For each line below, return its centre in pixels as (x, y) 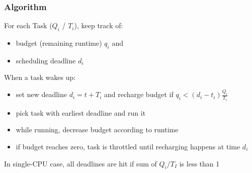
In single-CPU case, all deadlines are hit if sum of (80, 163)
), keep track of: (99, 25)
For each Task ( (28, 25)
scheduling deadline (46, 60)
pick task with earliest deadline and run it (81, 112)
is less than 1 (199, 163)
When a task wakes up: (40, 77)
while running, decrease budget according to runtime (97, 129)
